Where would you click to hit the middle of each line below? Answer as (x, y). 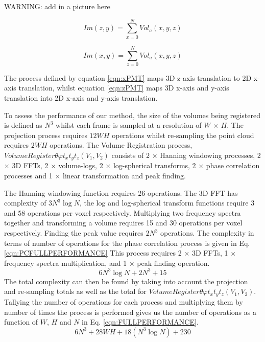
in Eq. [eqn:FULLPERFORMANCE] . (140, 322)
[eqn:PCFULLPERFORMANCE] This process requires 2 (93, 253)
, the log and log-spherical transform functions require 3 (167, 203)
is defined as (23, 125)
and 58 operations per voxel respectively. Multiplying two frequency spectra (123, 212)
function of (21, 322)
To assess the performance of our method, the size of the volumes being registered (132, 115)
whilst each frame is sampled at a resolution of (129, 125)
